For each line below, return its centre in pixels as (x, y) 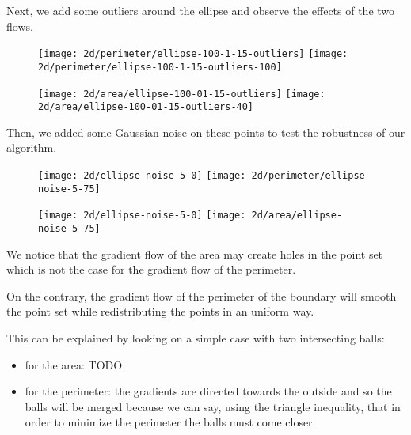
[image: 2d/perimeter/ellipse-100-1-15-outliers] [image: (193, 54)
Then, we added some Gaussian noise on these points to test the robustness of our (206, 132)
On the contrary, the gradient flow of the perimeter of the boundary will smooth (202, 295)
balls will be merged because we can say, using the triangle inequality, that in (213, 406)
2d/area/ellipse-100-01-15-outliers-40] (146, 107)
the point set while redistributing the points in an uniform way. (160, 311)
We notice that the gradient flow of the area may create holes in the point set (195, 253)
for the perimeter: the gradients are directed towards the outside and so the (208, 391)
